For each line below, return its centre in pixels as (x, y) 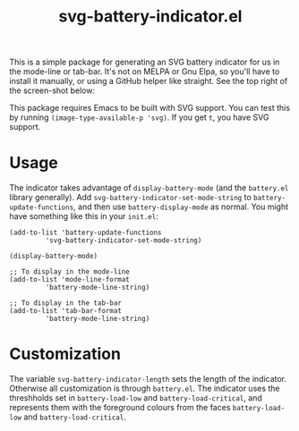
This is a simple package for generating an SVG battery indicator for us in (145, 62)
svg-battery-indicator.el (150, 17)
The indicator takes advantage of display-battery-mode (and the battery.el (149, 188)
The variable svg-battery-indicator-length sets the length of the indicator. (148, 379)
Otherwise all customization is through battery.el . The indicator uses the (145, 389)
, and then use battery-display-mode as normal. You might (181, 207)
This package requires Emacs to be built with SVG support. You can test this (150, 108)
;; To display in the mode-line (69, 272)
